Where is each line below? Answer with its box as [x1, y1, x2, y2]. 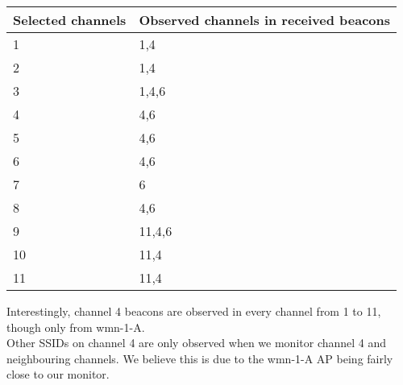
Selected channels [13, 10, 127, 29]
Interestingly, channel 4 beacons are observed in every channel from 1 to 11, [6, 303, 381, 319]
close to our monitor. [6, 366, 110, 383]
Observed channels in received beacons [139, 10, 391, 29]
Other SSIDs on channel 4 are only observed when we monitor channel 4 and [6, 334, 387, 351]
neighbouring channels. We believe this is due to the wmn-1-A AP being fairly [6, 350, 393, 366]
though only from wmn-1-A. [6, 318, 145, 335]
